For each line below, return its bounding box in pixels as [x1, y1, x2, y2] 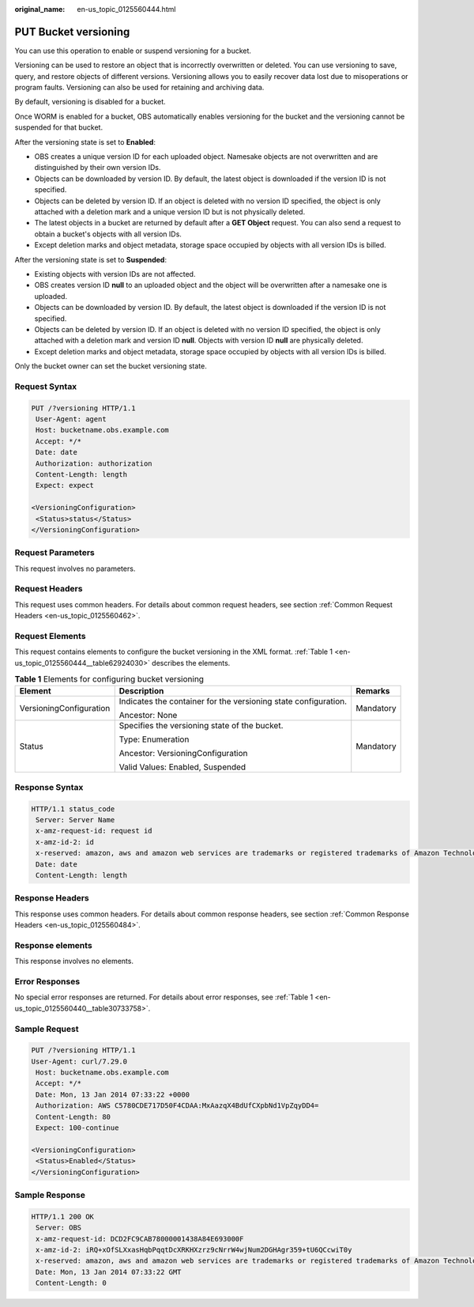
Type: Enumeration [118, 734, 190, 745]
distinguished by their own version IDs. [34, 163, 161, 172]
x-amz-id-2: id [36, 837, 95, 846]
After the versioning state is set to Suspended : [14, 255, 167, 264]
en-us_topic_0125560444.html [77, 5, 176, 13]
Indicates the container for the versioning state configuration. [118, 696, 348, 707]
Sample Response [14, 1189, 86, 1200]
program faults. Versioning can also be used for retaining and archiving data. [14, 83, 265, 93]
